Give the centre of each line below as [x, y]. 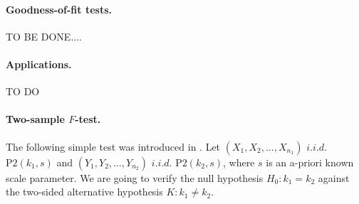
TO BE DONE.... [44, 36]
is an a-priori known [310, 162]
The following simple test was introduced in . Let [113, 146]
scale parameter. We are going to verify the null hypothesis [135, 177]
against [334, 177]
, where [239, 162]
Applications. [39, 64]
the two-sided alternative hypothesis [84, 192]
